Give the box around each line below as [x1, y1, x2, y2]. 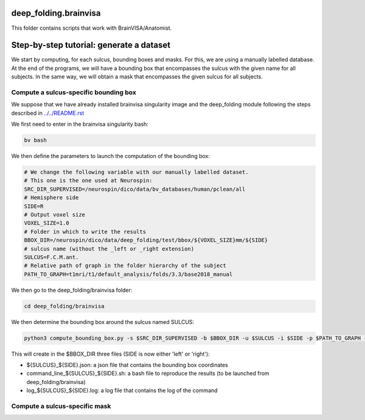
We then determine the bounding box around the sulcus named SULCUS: [11, 318, 195, 325]
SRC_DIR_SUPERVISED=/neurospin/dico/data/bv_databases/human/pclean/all [24, 185, 246, 193]
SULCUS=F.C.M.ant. [24, 253, 79, 261]
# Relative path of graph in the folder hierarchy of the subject [24, 262, 226, 269]
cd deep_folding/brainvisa [24, 303, 105, 309]
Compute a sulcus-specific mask [11, 402, 111, 410]
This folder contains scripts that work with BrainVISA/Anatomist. [11, 24, 172, 32]
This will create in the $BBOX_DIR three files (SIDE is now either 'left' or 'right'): [11, 350, 210, 357]
